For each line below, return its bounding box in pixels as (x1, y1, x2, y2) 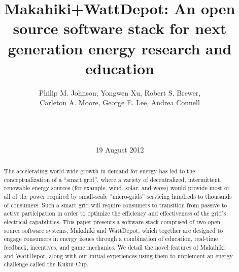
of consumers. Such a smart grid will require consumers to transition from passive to (4, 200, 227, 209)
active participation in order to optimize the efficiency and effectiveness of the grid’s (4, 209, 226, 218)
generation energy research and (8, 38, 232, 58)
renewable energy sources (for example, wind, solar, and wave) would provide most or (4, 184, 230, 192)
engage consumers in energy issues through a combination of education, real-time (4, 234, 218, 243)
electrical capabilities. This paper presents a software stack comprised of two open (4, 217, 221, 226)
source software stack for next (13, 18, 227, 39)
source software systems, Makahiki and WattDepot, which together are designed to (4, 226, 223, 234)
